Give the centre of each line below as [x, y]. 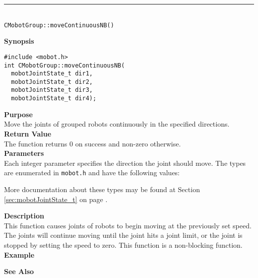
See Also [19, 271]
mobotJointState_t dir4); [54, 99]
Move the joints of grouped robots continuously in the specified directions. [117, 124]
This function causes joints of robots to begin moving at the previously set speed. [128, 225]
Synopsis [19, 41]
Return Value [28, 133]
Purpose [18, 114]
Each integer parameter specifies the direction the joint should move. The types [125, 163]
